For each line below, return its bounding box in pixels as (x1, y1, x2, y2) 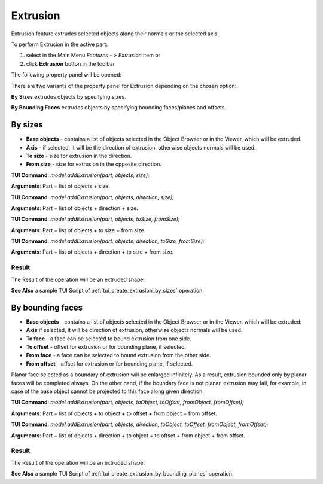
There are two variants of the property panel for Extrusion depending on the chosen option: (11, 82, 237, 89)
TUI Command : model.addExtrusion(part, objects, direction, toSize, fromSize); (11, 238, 205, 245)
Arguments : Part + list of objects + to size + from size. (11, 226, 146, 233)
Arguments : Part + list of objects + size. (11, 182, 111, 190)
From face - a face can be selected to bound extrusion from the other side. (26, 352, 212, 359)
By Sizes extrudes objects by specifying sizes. (11, 93, 126, 100)
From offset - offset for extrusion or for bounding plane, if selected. (26, 360, 193, 367)
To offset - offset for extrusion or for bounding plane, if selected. (26, 343, 187, 351)
